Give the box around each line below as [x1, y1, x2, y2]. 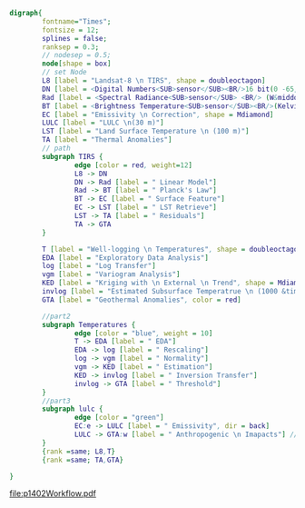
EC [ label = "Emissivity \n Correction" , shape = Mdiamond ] [42, 110, 274, 119]
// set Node [42, 68, 88, 77]
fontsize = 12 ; [42, 25, 100, 35]
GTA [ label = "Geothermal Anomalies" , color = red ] [42, 295, 242, 304]
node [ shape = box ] [42, 59, 112, 68]
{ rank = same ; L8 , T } [42, 446, 116, 456]
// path [42, 144, 71, 153]
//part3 [42, 396, 71, 405]
